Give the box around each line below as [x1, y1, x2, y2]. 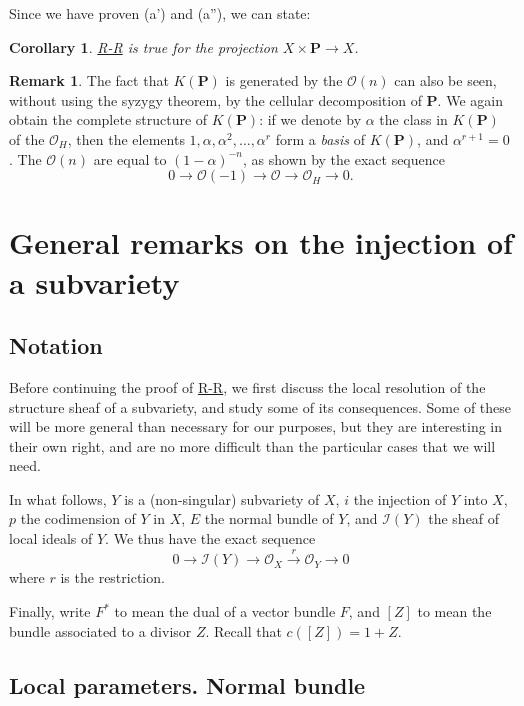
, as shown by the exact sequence [242, 148, 445, 169]
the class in [379, 109, 448, 130]
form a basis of [275, 128, 366, 149]
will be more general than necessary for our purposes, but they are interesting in [9, 416, 503, 437]
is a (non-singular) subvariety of [124, 488, 320, 509]
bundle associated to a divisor [9, 620, 192, 641]
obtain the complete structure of [9, 109, 208, 130]
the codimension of [20, 508, 136, 529]
